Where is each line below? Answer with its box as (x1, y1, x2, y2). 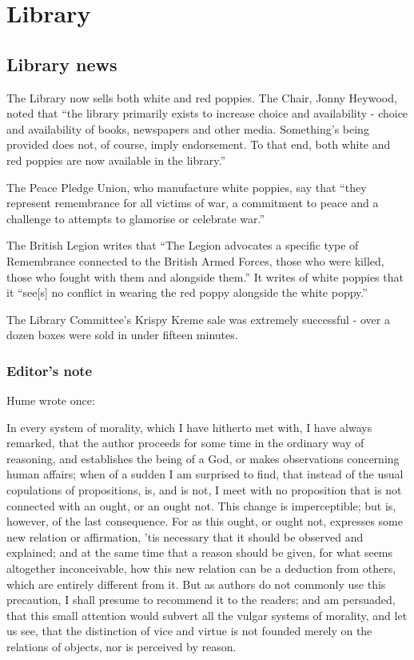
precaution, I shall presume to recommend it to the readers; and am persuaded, (6, 591, 396, 608)
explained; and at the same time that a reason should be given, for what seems (6, 544, 393, 561)
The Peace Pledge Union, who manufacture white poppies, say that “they (6, 178, 367, 195)
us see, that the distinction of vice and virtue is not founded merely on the (6, 622, 372, 639)
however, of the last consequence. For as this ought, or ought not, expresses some (6, 513, 403, 530)
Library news (6, 51, 117, 76)
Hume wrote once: (6, 392, 95, 409)
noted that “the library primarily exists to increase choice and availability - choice (6, 105, 408, 122)
